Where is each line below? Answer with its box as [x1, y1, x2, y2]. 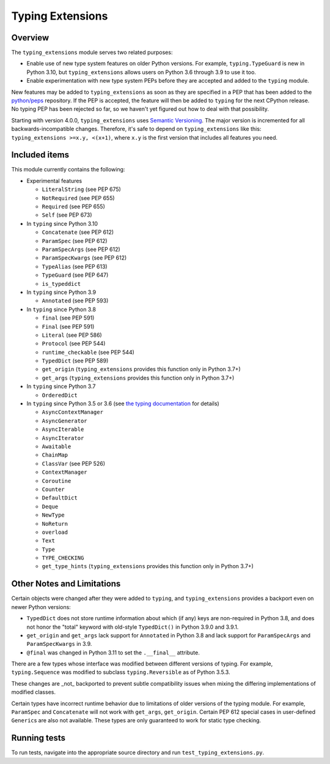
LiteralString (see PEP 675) [42, 185, 122, 193]
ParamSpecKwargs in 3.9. [26, 640, 92, 648]
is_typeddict [42, 280, 81, 287]
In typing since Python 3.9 [26, 288, 97, 296]
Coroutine [42, 478, 71, 484]
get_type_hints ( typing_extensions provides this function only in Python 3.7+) [42, 563, 254, 570]
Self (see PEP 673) [42, 211, 92, 219]
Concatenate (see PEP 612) [42, 228, 114, 236]
